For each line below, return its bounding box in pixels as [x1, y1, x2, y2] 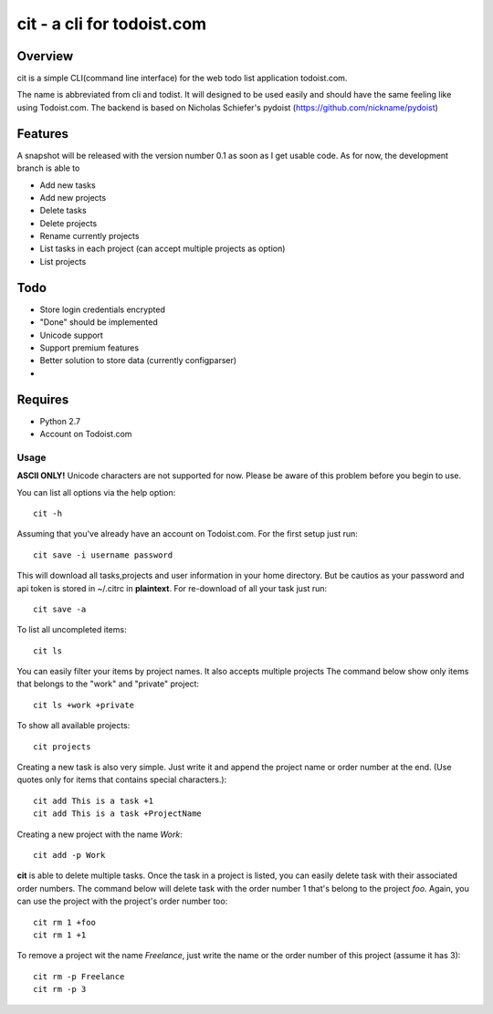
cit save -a [33, 603, 87, 614]
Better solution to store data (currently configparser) [39, 355, 237, 366]
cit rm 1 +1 [33, 929, 87, 940]
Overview [16, 48, 74, 64]
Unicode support [39, 329, 104, 340]
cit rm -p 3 [33, 984, 87, 995]
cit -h [33, 507, 63, 518]
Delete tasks [39, 205, 87, 216]
